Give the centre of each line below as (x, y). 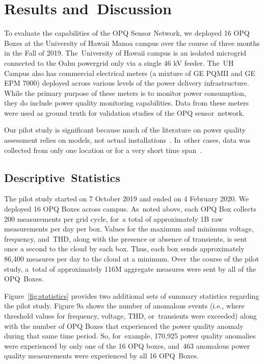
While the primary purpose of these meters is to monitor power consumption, (125, 93)
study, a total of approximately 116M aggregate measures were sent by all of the (130, 268)
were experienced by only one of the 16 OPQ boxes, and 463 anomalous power (127, 345)
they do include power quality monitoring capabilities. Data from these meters (127, 103)
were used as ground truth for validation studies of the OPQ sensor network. (124, 112)
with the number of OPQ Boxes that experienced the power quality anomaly (124, 326)
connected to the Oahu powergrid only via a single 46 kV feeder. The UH (119, 62)
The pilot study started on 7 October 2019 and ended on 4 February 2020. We (127, 199)
